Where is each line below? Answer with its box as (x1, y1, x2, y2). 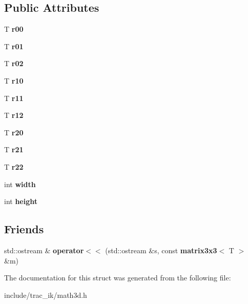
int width (4, 178, 36, 189)
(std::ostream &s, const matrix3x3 (105, 245, 217, 255)
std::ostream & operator (4, 245, 84, 255)
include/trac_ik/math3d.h (4, 289, 87, 300)
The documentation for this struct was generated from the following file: (4, 272, 231, 283)
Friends (4, 221, 44, 237)
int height (4, 196, 38, 207)
